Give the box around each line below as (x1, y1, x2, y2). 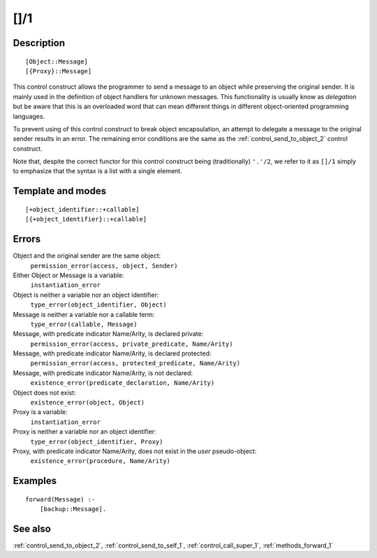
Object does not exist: (13, 388, 76, 397)
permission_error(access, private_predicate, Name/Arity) (30, 339, 233, 348)
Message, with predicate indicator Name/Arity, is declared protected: (13, 349, 212, 358)
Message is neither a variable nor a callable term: (13, 310, 155, 318)
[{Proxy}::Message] (25, 67, 92, 75)
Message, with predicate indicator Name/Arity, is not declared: (13, 369, 193, 377)
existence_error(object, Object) (30, 399, 145, 406)
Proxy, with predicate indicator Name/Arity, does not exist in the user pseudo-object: (13, 447, 257, 455)
